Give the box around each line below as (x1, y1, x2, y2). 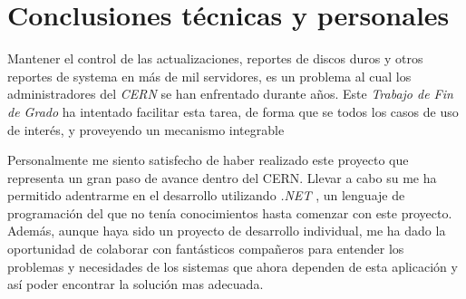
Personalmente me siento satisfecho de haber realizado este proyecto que (7, 150, 409, 169)
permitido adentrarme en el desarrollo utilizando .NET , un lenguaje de (7, 186, 405, 205)
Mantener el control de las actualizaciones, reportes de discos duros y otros (7, 49, 423, 68)
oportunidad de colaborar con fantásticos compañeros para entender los (7, 239, 404, 258)
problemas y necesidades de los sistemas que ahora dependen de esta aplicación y (7, 256, 458, 275)
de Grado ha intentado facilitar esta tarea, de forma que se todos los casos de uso (7, 101, 459, 121)
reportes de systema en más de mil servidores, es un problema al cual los (7, 66, 412, 85)
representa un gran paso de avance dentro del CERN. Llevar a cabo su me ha (7, 168, 437, 187)
